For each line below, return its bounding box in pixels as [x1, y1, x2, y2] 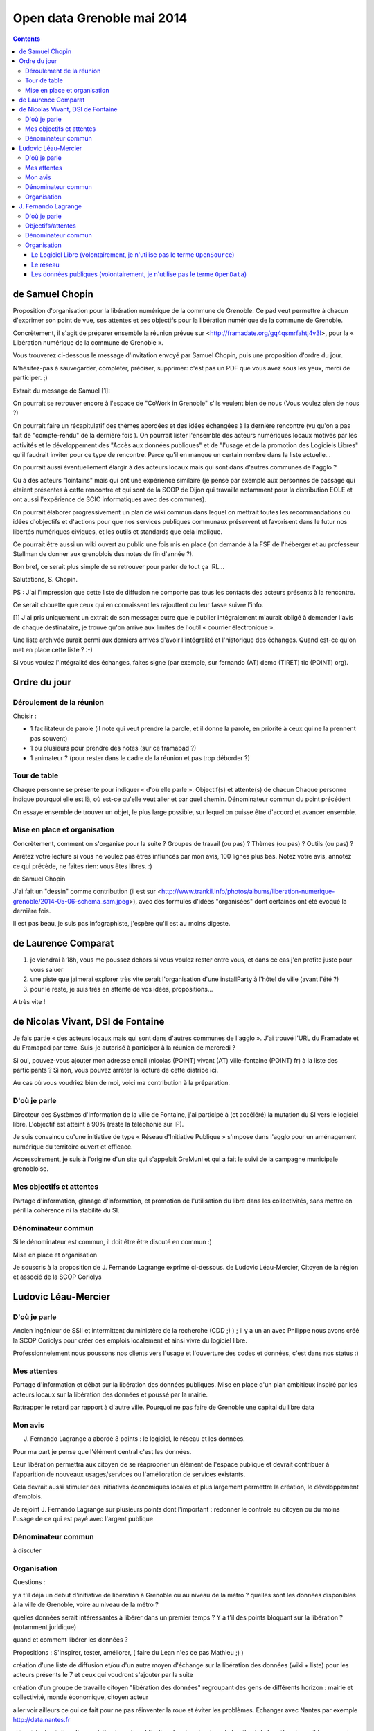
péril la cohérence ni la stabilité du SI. [12, 1206, 120, 1214]
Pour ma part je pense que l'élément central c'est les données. [12, 1447, 192, 1455]
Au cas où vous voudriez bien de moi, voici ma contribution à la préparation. [12, 1079, 231, 1087]
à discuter [12, 1546, 42, 1554]
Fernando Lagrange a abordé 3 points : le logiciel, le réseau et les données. [30, 1435, 245, 1443]
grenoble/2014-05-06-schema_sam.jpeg [12, 897, 130, 905]
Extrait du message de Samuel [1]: [12, 386, 110, 395]
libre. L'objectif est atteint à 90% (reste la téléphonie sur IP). [12, 1120, 184, 1128]
